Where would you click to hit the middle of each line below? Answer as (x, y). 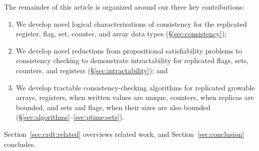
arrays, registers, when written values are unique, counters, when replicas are (135, 97)
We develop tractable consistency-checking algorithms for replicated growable (135, 87)
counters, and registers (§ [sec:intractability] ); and (92, 70)
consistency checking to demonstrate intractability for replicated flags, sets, (132, 60)
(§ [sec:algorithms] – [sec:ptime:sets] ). (70, 117)
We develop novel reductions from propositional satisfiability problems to (129, 50)
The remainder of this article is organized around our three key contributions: (124, 7)
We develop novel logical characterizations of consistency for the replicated (132, 23)
